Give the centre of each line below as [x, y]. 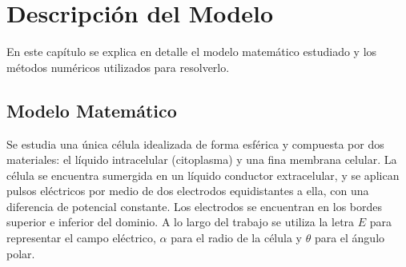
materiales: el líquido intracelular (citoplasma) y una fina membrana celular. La [202, 159]
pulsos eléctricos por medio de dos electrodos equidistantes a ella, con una [188, 191]
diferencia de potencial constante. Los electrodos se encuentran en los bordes [194, 206]
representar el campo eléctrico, [81, 238]
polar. [21, 253]
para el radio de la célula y [236, 238]
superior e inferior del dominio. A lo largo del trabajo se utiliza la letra [181, 222]
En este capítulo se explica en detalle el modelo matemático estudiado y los [192, 52]
